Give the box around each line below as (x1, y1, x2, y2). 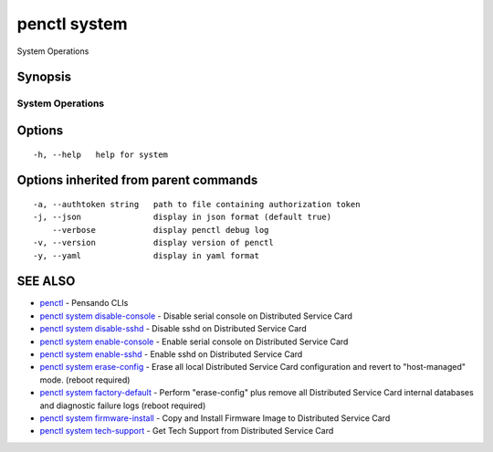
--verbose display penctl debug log (51, 225, 269, 235)
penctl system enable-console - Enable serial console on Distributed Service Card (39, 336, 349, 347)
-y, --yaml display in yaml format (33, 250, 260, 260)
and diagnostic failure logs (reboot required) (39, 400, 206, 411)
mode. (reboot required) (39, 374, 131, 385)
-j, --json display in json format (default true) (33, 212, 332, 223)
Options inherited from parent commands (16, 173, 258, 188)
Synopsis (16, 69, 72, 85)
